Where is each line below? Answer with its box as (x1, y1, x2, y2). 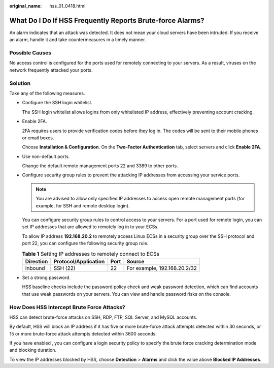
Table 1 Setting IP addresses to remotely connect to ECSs (22, 250, 160, 257)
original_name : (9, 3, 42, 9)
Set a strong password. (22, 274, 71, 281)
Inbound (25, 264, 45, 271)
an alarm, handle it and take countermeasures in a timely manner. (9, 37, 146, 43)
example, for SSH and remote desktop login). (36, 202, 130, 208)
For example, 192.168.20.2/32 (126, 264, 197, 271)
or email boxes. (22, 135, 54, 141)
